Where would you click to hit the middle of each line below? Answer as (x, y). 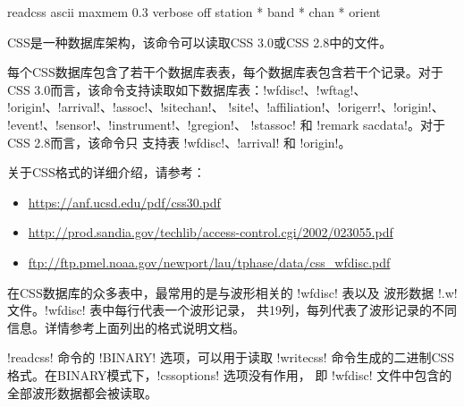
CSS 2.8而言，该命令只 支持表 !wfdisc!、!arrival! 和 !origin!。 (179, 142)
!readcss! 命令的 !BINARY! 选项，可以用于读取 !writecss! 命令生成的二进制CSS (231, 357)
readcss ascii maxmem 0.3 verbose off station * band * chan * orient (194, 12)
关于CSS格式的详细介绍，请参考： (106, 172)
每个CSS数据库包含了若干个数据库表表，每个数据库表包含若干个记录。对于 (225, 72)
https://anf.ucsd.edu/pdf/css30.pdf (124, 202)
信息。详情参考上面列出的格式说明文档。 (126, 327)
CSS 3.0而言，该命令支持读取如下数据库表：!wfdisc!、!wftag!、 (187, 89)
